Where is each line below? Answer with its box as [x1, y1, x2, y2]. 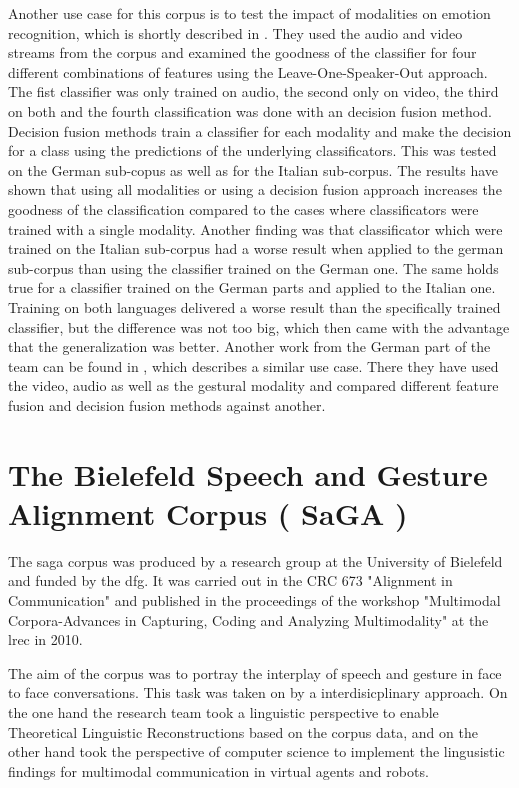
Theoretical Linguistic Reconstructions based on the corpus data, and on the [8, 721, 478, 742]
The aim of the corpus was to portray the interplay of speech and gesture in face [8, 662, 502, 683]
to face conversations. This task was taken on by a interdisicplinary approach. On [8, 682, 508, 703]
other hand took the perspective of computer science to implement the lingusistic [8, 741, 505, 762]
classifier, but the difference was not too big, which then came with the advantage [8, 316, 510, 337]
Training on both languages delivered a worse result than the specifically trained [8, 296, 501, 317]
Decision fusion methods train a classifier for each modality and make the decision [8, 120, 512, 141]
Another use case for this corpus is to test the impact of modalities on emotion [8, 3, 491, 23]
